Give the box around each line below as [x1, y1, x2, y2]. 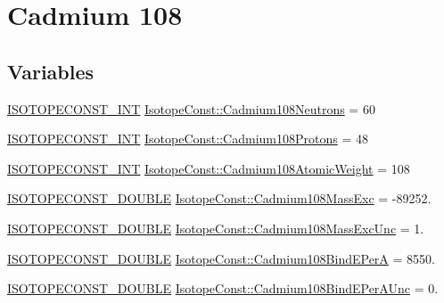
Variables [7, 57, 95, 85]
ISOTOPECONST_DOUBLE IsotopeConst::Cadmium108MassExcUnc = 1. [7, 218, 424, 237]
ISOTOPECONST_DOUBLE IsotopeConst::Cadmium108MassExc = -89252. [7, 189, 432, 208]
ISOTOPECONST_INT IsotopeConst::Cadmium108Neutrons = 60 [7, 99, 375, 118]
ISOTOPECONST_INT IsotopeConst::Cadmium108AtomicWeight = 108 [7, 159, 410, 177]
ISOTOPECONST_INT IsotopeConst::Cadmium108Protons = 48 [7, 129, 368, 148]
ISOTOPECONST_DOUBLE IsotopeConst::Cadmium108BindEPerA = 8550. [7, 249, 435, 267]
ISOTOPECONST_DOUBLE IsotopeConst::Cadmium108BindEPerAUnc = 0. [7, 279, 439, 298]
